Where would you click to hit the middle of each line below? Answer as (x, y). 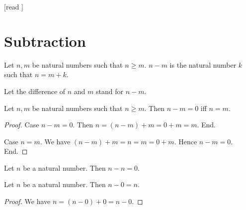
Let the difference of (35, 91)
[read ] (14, 6)
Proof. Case (22, 125)
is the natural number (203, 64)
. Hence (186, 141)
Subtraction (45, 41)
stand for (110, 91)
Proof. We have (27, 201)
